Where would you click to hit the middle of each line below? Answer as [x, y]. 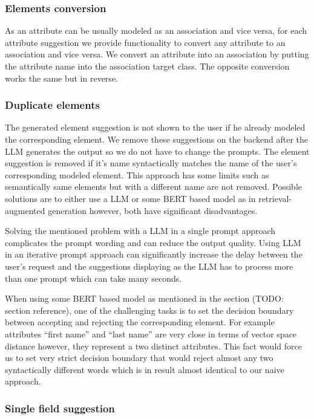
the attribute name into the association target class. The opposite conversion [147, 66]
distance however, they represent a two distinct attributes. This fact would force [153, 346]
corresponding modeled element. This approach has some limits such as [137, 174]
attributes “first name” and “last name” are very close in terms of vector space [151, 333]
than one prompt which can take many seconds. [93, 278]
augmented [25, 210]
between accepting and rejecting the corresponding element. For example [140, 322]
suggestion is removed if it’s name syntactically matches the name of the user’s [151, 163]
